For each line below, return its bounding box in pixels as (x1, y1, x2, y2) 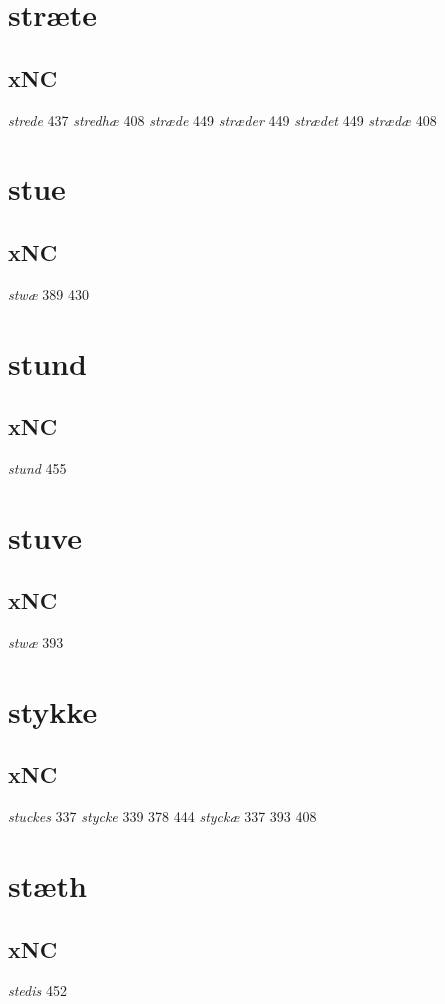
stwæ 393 (8, 632, 64, 653)
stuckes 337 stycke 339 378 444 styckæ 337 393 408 (8, 806, 317, 827)
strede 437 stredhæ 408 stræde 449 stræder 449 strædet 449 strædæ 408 (8, 109, 437, 130)
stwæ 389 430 (8, 283, 90, 304)
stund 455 (8, 457, 67, 478)
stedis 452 (8, 980, 67, 1001)
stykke (8, 690, 98, 731)
